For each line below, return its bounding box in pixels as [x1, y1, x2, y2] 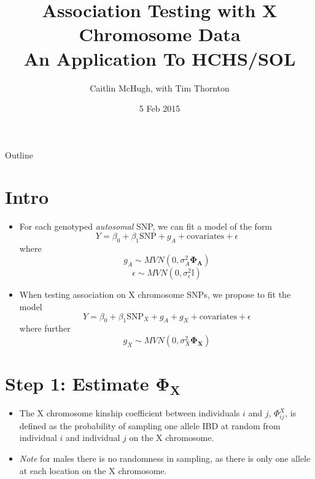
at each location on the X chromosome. [19, 464, 167, 477]
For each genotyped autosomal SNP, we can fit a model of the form [19, 220, 273, 233]
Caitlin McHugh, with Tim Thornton [90, 81, 230, 94]
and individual [66, 431, 120, 444]
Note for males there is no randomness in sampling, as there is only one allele [19, 452, 311, 465]
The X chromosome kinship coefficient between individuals [19, 407, 240, 419]
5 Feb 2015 [139, 102, 181, 115]
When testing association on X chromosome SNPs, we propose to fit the [19, 288, 291, 301]
